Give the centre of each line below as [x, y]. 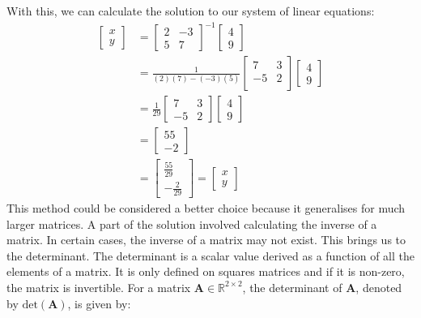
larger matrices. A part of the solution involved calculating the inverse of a [192, 223]
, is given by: [99, 303]
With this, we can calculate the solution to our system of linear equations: [191, 11]
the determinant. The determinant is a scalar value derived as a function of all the [210, 255]
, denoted [379, 287]
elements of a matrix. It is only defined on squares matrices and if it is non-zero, [206, 271]
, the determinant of [292, 287]
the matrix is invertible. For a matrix [99, 287]
